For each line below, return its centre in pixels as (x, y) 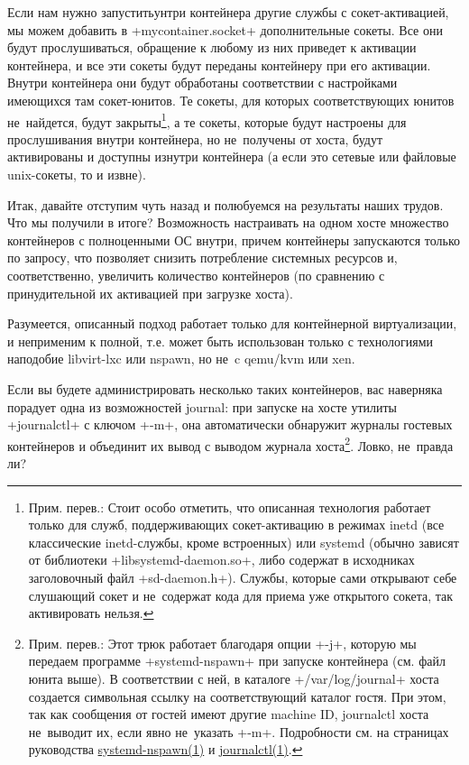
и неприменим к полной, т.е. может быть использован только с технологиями (221, 341)
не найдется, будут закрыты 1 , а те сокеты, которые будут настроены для (207, 120)
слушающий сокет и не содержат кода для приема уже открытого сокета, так (241, 595)
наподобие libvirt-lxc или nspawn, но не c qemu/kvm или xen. (181, 359)
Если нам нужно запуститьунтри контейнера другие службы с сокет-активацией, (228, 12)
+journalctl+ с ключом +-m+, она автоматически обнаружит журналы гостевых (230, 424)
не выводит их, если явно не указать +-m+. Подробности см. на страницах (239, 731)
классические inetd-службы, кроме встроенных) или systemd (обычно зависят (244, 542)
